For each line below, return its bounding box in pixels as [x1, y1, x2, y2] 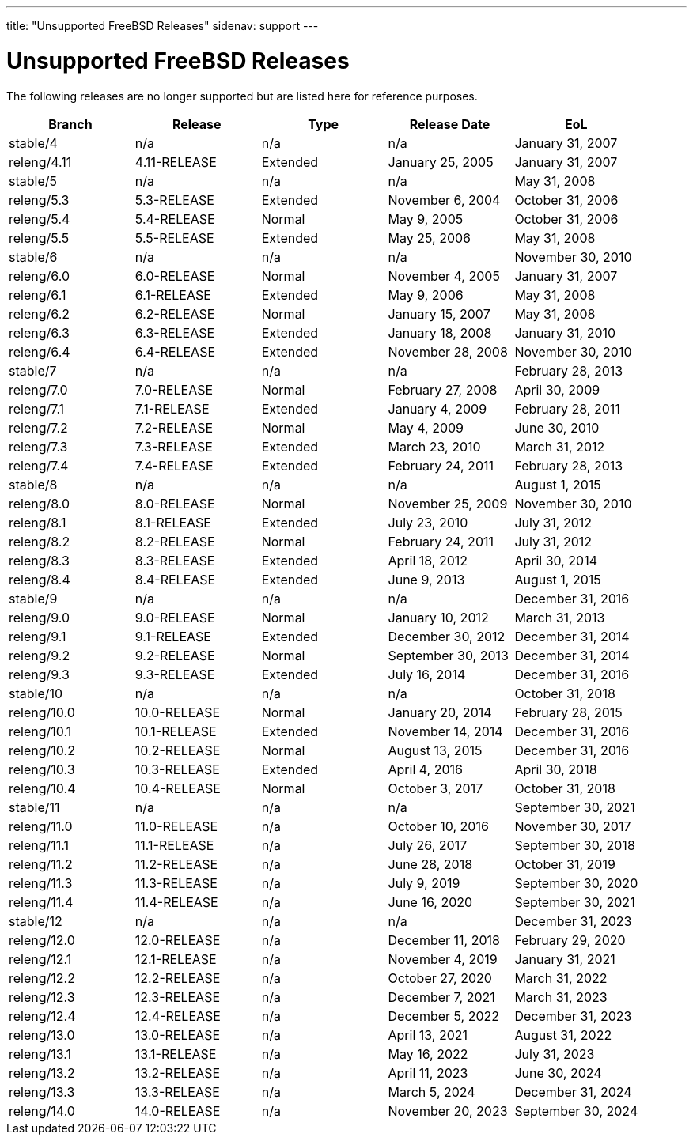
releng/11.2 [9, 856, 73, 872]
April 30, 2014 [514, 552, 598, 569]
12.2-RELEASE [134, 969, 221, 986]
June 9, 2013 [388, 571, 465, 588]
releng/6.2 [9, 305, 70, 322]
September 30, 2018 [514, 837, 635, 853]
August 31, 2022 [514, 1026, 612, 1043]
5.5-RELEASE [134, 229, 214, 246]
